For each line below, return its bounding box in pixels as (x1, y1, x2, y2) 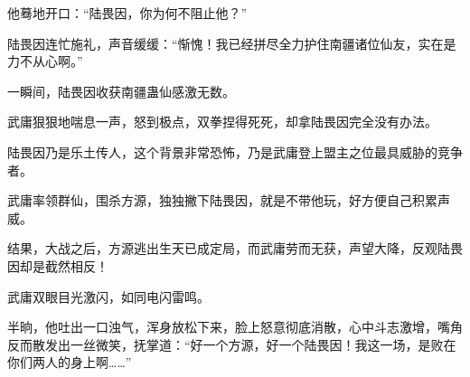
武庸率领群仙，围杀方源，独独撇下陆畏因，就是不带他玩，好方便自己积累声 (7, 191, 450, 210)
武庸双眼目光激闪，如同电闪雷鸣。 (7, 287, 210, 306)
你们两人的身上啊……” (7, 353, 132, 372)
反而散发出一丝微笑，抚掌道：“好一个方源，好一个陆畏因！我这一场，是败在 (7, 335, 456, 353)
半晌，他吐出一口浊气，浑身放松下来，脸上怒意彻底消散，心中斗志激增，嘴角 (7, 317, 463, 336)
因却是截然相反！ (7, 256, 108, 275)
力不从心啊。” (7, 52, 83, 71)
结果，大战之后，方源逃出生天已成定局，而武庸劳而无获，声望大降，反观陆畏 (7, 239, 463, 258)
